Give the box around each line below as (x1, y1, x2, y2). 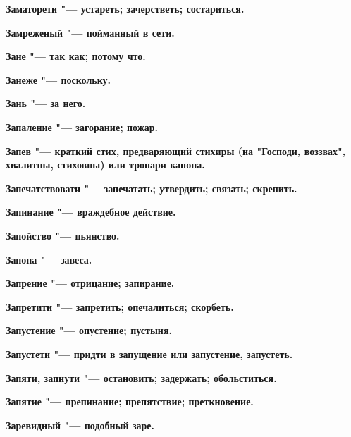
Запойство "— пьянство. (6, 228, 120, 242)
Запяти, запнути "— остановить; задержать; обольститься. (6, 370, 277, 385)
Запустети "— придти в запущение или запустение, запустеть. (6, 346, 293, 361)
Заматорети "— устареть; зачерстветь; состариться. (6, 1, 245, 16)
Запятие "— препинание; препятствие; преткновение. (6, 394, 254, 409)
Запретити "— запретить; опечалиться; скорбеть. (6, 299, 234, 314)
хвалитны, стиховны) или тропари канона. (6, 157, 205, 172)
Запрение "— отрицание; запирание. (6, 276, 175, 290)
